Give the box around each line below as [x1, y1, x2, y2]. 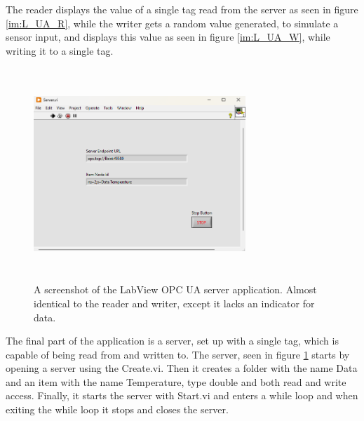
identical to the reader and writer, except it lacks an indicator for [34, 295, 315, 310]
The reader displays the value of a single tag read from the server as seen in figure [6, 2, 358, 16]
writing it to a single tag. [6, 43, 114, 58]
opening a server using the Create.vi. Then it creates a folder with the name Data [6, 361, 358, 375]
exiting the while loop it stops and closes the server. [6, 402, 229, 417]
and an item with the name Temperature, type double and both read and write [6, 374, 346, 389]
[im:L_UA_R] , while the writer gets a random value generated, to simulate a [6, 15, 339, 30]
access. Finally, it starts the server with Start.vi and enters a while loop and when [6, 388, 358, 403]
